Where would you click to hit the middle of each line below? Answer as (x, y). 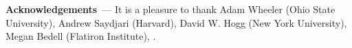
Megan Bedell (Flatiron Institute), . (81, 36)
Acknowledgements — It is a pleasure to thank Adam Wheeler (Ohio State (170, 9)
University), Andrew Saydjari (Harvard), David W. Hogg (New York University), (176, 22)
